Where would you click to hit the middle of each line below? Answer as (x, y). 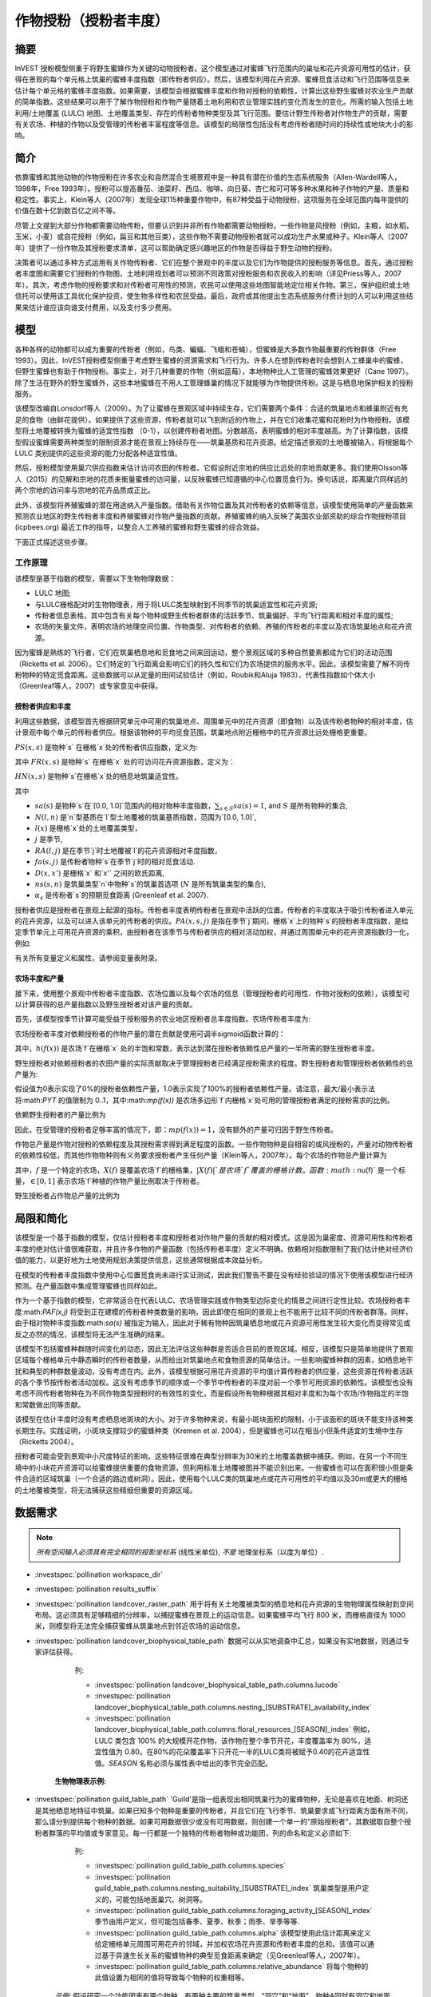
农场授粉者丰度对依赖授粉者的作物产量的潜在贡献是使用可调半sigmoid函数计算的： (150, 1034)
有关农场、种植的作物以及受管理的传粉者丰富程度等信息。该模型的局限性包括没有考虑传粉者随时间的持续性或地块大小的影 (214, 125)
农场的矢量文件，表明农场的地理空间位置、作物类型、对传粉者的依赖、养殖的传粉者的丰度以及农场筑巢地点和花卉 (220, 626)
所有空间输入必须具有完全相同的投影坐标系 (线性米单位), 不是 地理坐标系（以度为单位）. (180, 1552)
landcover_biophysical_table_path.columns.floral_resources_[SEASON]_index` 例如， (234, 1729)
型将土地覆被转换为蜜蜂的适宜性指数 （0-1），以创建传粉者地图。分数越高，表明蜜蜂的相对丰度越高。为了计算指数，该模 (212, 431)
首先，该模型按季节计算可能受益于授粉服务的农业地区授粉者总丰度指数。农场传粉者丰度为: (163, 1019)
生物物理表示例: (81, 1781)
